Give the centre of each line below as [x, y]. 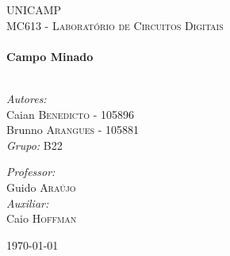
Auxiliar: [28, 203]
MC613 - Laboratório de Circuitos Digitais [115, 25]
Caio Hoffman [42, 218]
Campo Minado [50, 56]
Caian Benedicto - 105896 [70, 114]
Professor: [31, 172]
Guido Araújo [41, 187]
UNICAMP [34, 10]
